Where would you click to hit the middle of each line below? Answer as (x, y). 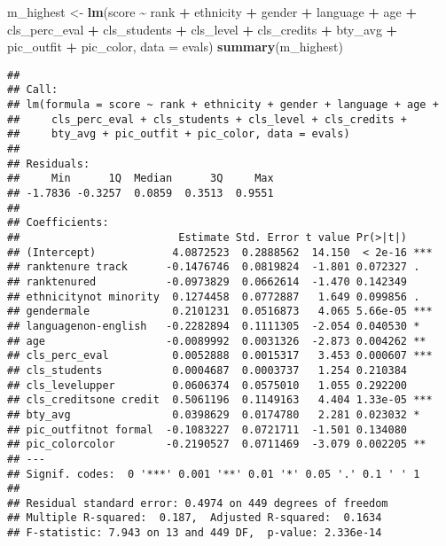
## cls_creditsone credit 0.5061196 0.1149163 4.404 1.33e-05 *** (220, 400)
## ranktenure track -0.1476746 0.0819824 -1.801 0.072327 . (214, 267)
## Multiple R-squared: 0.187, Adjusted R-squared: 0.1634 (195, 518)
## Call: (33, 90)
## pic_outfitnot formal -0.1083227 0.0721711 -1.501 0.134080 (207, 429)
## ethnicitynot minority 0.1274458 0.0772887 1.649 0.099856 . (214, 296)
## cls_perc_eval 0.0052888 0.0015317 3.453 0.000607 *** (220, 356)
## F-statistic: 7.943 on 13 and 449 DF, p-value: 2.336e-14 (195, 533)
